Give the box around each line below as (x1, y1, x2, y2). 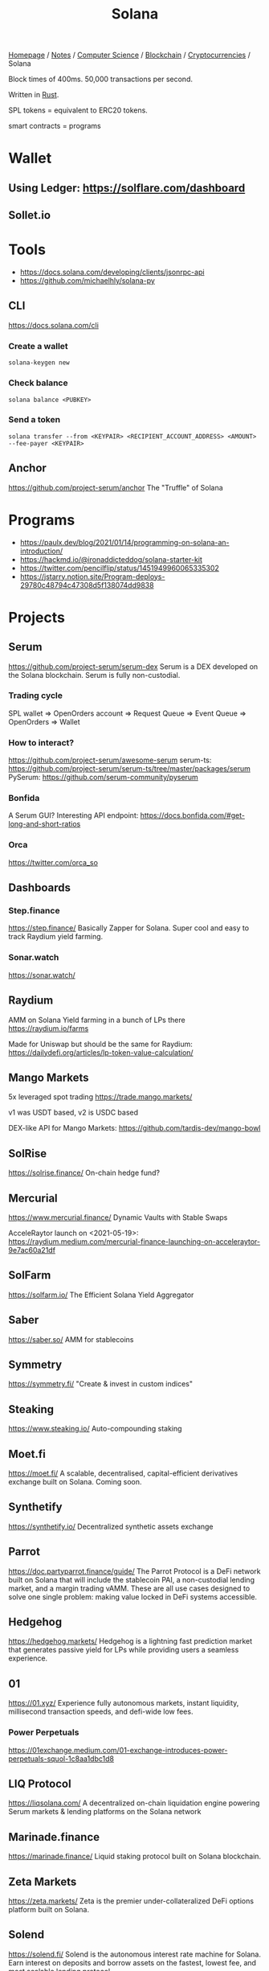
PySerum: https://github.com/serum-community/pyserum (8, 773, 198, 782)
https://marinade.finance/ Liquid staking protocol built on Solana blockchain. (8, 1851, 262, 1862)
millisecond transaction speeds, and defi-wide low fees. (8, 1706, 194, 1717)
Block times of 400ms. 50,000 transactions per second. (8, 74, 193, 84)
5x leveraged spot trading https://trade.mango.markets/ (8, 1092, 193, 1102)
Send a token (8, 414, 61, 425)
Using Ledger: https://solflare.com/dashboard (8, 181, 246, 195)
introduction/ (19, 546, 63, 556)
